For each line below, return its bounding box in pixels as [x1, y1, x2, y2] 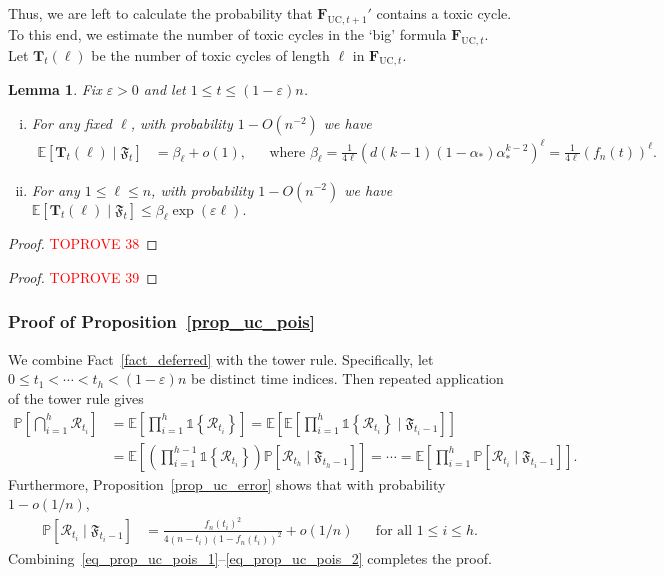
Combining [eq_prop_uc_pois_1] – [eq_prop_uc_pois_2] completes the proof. [8, 547, 492, 568]
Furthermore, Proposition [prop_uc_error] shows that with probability [8, 473, 446, 494]
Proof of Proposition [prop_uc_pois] [8, 309, 316, 334]
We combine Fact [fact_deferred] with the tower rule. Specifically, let [8, 348, 434, 369]
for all [375, 523, 413, 538]
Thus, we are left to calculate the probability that [8, 3, 313, 23]
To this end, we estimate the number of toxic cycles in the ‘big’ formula [8, 23, 447, 44]
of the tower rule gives [8, 387, 144, 408]
